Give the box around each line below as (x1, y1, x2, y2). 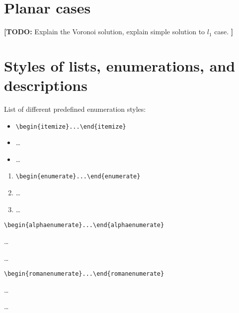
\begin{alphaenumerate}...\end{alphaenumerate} (4, 222, 164, 229)
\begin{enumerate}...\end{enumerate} (15, 173, 141, 180)
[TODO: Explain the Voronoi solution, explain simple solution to (4, 26, 205, 37)
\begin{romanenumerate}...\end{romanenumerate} (4, 270, 164, 278)
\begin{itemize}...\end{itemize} (15, 123, 126, 130)
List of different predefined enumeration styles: (4, 104, 146, 114)
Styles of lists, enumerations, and (4, 55, 236, 76)
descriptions (4, 75, 87, 95)
